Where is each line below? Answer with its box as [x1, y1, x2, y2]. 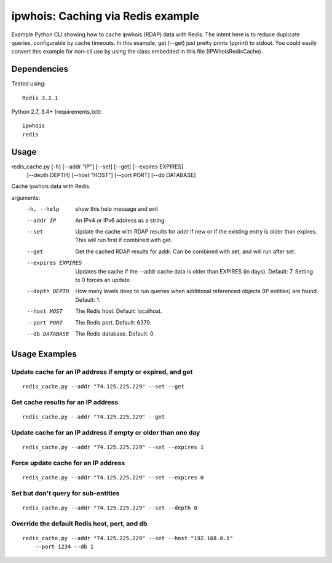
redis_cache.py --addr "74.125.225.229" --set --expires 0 [22, 474, 204, 481]
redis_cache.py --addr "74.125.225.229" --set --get [22, 383, 184, 390]
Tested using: [11, 80, 46, 87]
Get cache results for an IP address [11, 398, 119, 406]
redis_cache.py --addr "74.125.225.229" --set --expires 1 [22, 443, 204, 451]
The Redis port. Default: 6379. [75, 318, 152, 326]
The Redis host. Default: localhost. [75, 307, 162, 315]
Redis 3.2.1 [22, 94, 58, 101]
